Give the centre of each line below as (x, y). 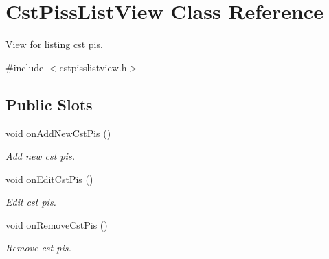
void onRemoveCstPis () (57, 224)
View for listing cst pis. (54, 44)
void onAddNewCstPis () (58, 133)
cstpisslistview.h (93, 67)
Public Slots (49, 104)
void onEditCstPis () (49, 178)
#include (25, 67)
